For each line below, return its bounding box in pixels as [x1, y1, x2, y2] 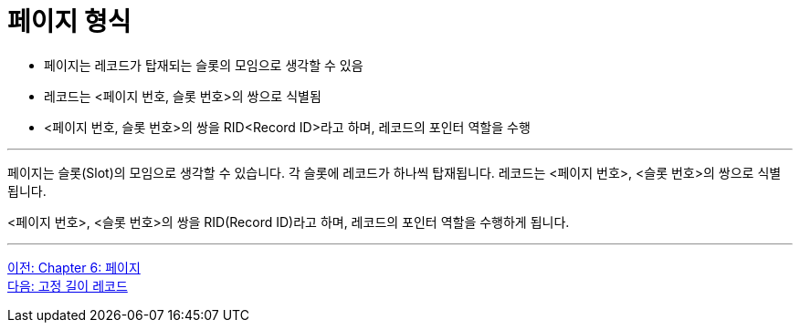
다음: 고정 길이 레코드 [7, 277, 128, 294]
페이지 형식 [7, 6, 132, 37]
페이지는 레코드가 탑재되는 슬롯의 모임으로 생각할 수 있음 [44, 57, 363, 73]
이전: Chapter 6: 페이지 [7, 259, 141, 275]
